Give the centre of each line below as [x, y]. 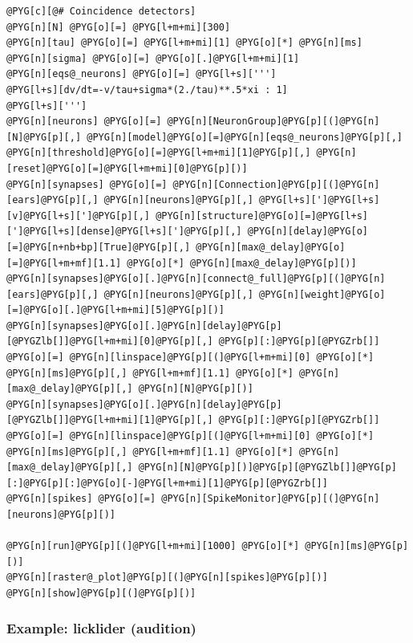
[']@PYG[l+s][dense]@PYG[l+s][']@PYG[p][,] [124, 232]
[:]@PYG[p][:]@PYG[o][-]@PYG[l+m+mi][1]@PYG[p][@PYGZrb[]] [167, 483]
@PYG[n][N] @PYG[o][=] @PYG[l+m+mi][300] [119, 27]
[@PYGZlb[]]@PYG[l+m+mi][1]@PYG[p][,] [110, 420]
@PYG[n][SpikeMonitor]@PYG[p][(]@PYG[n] [271, 499]
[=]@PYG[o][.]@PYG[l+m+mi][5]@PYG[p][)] [116, 310]
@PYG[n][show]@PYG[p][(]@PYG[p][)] [101, 593]
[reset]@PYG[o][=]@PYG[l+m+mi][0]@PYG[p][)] [127, 168]
